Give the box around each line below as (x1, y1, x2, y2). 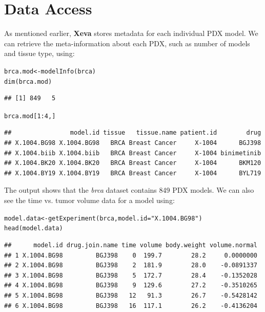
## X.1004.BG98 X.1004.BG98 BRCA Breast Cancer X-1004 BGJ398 (4, 139, 261, 147)
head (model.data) (4, 225, 63, 232)
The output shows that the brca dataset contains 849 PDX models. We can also (4, 185, 254, 195)
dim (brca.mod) (4, 78, 52, 85)
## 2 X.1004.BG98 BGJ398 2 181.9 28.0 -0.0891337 (4, 262, 257, 269)
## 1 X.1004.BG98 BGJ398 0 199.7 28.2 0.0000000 (4, 251, 257, 259)
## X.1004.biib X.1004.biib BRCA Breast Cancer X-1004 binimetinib (4, 149, 261, 157)
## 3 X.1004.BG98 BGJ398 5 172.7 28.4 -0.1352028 (4, 271, 257, 279)
